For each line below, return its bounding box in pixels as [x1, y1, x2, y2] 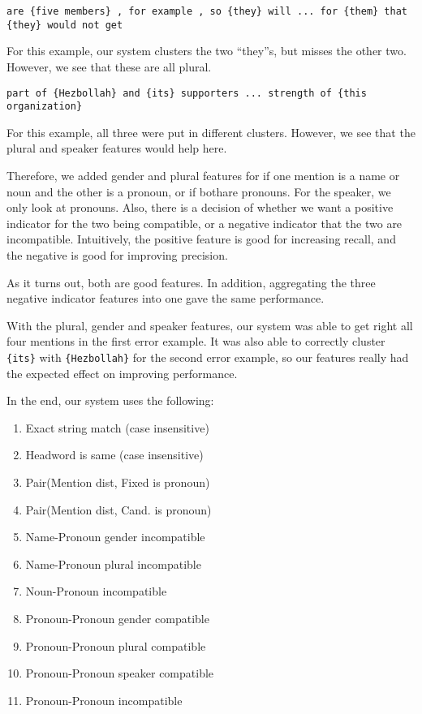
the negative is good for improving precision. [6, 246, 228, 263]
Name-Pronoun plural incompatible [25, 555, 201, 572]
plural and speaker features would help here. [6, 140, 227, 157]
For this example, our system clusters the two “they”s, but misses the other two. [6, 42, 407, 59]
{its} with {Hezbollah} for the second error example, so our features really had [6, 348, 409, 365]
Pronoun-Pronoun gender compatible [25, 609, 209, 626]
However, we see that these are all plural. [6, 58, 212, 75]
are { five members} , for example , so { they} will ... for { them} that [6, 6, 407, 17]
